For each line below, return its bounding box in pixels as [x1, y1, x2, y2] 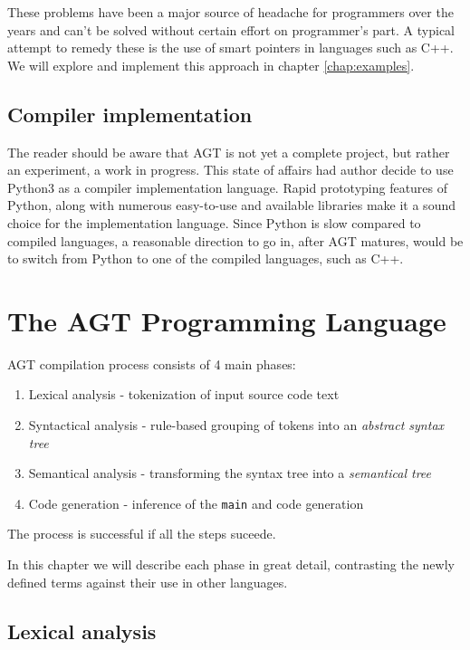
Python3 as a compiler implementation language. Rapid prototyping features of [7, 177, 448, 196]
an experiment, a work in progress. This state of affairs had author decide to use [7, 160, 454, 179]
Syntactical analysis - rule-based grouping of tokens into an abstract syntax [28, 416, 445, 435]
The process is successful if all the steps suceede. [7, 524, 276, 543]
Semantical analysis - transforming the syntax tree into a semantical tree [28, 464, 432, 483]
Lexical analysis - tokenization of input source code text [28, 385, 340, 404]
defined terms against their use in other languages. [7, 572, 288, 591]
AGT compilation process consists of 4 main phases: [7, 354, 296, 373]
